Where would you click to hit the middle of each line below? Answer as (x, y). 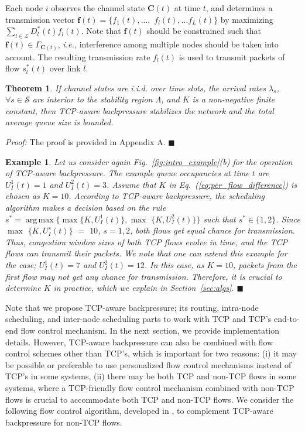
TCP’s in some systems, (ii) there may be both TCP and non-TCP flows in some (151, 376)
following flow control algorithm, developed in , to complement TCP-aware (139, 411)
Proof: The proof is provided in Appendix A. (85, 142)
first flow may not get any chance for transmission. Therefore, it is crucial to (144, 276)
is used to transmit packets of (232, 56)
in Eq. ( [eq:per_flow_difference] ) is (233, 184)
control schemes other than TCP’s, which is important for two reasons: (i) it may (151, 353)
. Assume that (131, 184)
